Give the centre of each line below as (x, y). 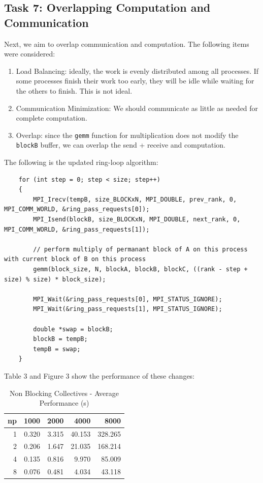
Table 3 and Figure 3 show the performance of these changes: (100, 375)
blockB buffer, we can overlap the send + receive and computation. (121, 145)
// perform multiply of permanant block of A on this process (140, 249)
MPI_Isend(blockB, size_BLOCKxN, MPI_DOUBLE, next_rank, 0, (137, 220)
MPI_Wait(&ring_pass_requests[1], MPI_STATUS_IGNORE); (128, 309)
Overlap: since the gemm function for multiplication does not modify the (127, 135)
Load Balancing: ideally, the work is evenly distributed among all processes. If (137, 70)
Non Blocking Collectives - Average (64, 393)
